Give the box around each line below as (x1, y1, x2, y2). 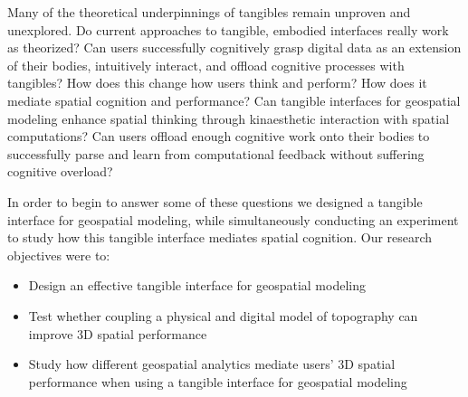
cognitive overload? (7, 162, 113, 181)
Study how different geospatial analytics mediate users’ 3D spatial (28, 354, 396, 373)
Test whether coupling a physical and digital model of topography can (28, 306, 418, 325)
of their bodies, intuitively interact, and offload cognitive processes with (7, 55, 405, 74)
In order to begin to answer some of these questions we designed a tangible (7, 192, 423, 211)
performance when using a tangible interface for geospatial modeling (28, 372, 407, 391)
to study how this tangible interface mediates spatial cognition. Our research (7, 228, 433, 247)
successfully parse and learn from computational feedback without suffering (7, 144, 425, 163)
